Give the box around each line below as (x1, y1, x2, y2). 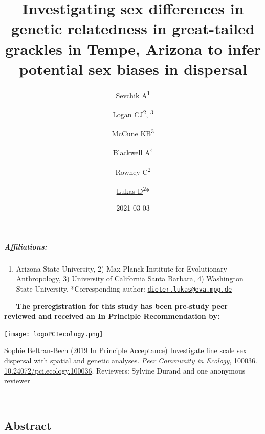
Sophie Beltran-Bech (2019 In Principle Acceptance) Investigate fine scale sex (4, 345, 247, 356)
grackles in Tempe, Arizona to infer (5, 38, 261, 59)
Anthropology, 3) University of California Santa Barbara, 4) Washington (16, 273, 244, 284)
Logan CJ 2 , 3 (113, 107, 153, 119)
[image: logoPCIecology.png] (4, 330, 103, 338)
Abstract (4, 417, 52, 433)
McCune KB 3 (112, 127, 154, 138)
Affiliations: (4, 241, 47, 252)
